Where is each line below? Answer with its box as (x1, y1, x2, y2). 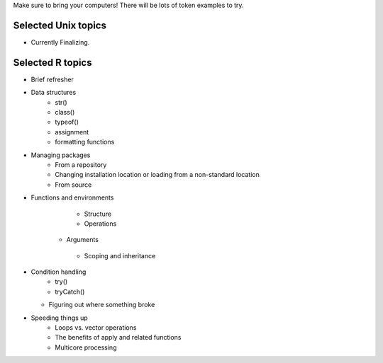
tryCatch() (55, 287, 85, 296)
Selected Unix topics (13, 19, 106, 31)
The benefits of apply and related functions (55, 333, 182, 342)
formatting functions (55, 138, 115, 146)
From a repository (55, 160, 107, 169)
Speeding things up (30, 313, 88, 322)
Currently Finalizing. (30, 38, 90, 46)
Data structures (30, 88, 77, 97)
